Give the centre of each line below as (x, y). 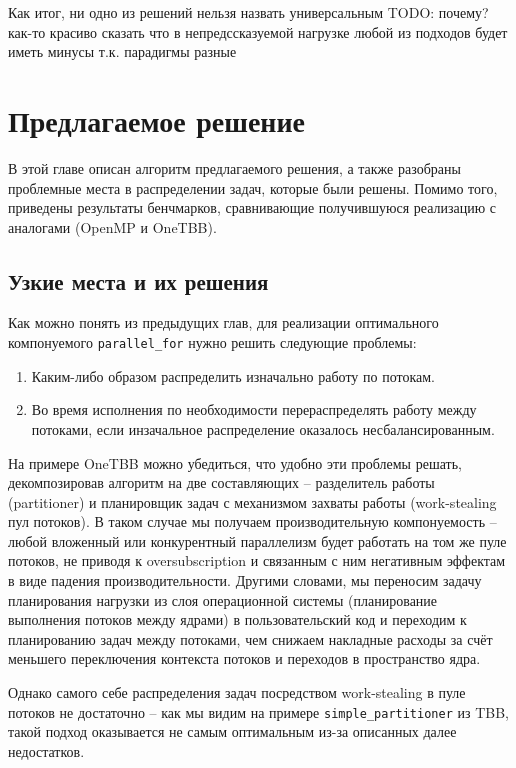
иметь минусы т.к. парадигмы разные (122, 51)
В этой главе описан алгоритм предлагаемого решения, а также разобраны (234, 167)
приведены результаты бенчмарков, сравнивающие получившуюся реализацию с (252, 207)
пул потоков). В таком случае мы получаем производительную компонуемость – (252, 521)
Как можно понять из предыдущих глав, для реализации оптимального (223, 322)
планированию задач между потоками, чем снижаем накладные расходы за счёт (250, 638)
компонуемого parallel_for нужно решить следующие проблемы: (212, 342)
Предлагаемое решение (157, 119)
